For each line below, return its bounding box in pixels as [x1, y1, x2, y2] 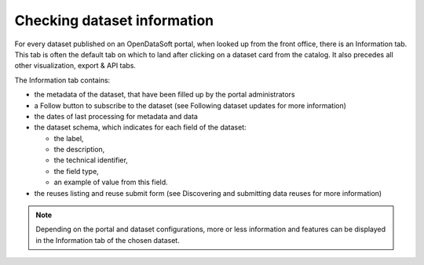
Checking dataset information [14, 12, 214, 29]
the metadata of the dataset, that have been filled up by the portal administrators [34, 90, 295, 100]
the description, [53, 145, 105, 154]
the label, [53, 133, 84, 143]
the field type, [53, 166, 100, 176]
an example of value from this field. [53, 177, 168, 187]
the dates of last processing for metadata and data [34, 111, 198, 121]
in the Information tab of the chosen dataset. [35, 235, 180, 245]
